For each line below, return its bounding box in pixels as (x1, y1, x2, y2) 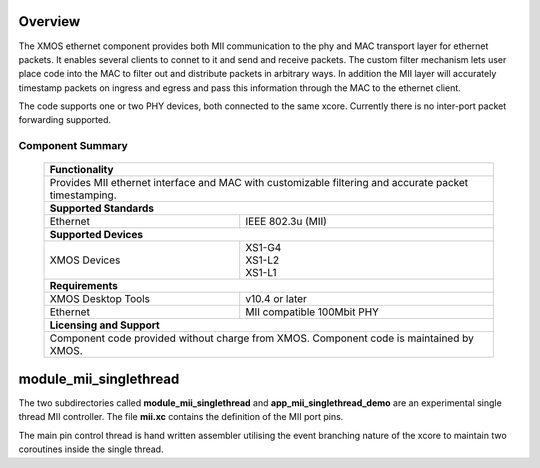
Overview (18, 13, 81, 30)
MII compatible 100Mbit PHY (245, 305, 380, 319)
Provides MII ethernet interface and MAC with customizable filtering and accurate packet (49, 176, 469, 190)
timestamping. (49, 188, 117, 202)
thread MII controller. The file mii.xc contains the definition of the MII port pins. (18, 411, 344, 423)
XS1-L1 (245, 266, 277, 280)
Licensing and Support (49, 318, 160, 332)
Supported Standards (49, 201, 155, 215)
